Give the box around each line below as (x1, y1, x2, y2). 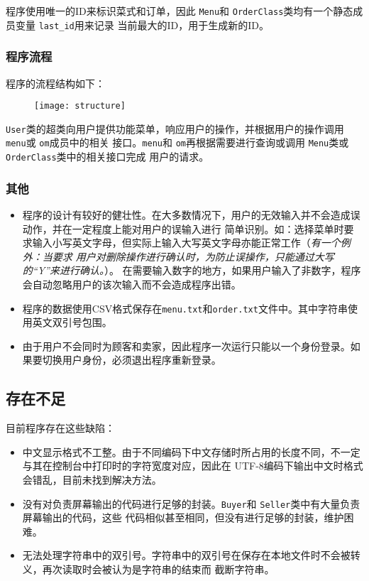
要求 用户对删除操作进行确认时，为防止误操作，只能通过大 (52, 249, 324, 264)
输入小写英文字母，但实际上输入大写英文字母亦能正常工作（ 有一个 (32, 235, 341, 250)
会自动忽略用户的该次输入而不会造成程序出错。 (22, 276, 241, 291)
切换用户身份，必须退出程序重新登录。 (42, 352, 221, 367)
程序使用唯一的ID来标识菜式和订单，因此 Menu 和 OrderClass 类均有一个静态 (6, 4, 353, 18)
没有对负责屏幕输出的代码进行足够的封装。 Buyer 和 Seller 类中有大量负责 (22, 496, 360, 511)
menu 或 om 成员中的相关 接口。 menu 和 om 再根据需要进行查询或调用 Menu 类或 (6, 135, 349, 150)
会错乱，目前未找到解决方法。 (22, 472, 162, 487)
